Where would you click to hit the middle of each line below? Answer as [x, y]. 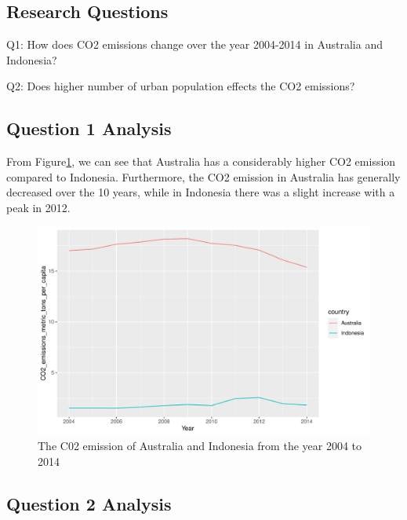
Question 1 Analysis [89, 128]
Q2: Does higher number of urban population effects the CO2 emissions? [181, 86]
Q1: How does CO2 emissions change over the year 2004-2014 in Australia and [194, 44]
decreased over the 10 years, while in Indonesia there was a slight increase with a [201, 192]
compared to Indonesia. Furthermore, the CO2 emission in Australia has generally [203, 176]
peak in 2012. [38, 207]
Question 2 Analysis [89, 503]
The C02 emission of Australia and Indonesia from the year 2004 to [200, 446]
